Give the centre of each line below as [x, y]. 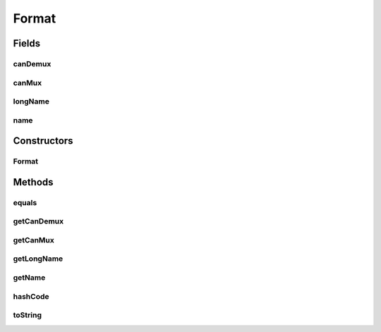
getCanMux [34, 240]
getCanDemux [38, 221]
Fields [27, 43]
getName [29, 278]
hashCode [31, 296]
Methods [33, 182]
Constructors [43, 141]
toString [28, 315]
